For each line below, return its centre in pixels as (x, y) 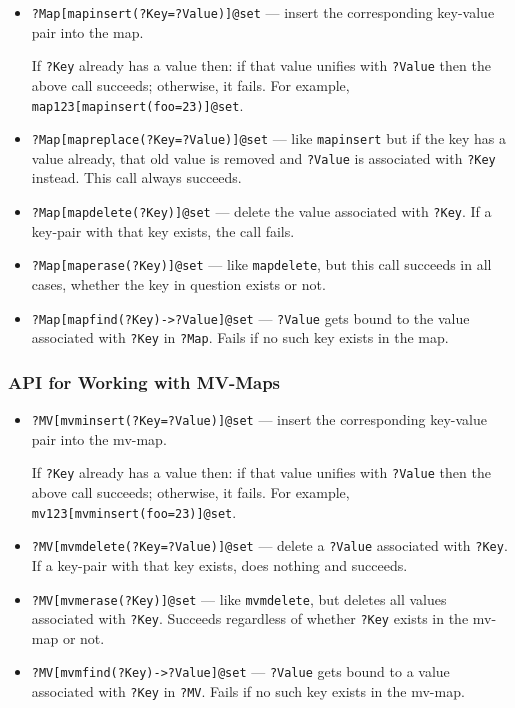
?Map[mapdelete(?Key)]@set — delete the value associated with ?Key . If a (261, 211)
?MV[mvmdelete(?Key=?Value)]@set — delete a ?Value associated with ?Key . (269, 545)
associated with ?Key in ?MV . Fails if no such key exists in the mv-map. (248, 691)
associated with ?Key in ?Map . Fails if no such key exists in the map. (240, 337)
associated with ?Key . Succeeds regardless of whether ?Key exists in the (250, 618)
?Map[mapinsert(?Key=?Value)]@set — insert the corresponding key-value (263, 12)
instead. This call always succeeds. (136, 177)
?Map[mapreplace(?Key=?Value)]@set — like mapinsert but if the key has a (268, 138)
